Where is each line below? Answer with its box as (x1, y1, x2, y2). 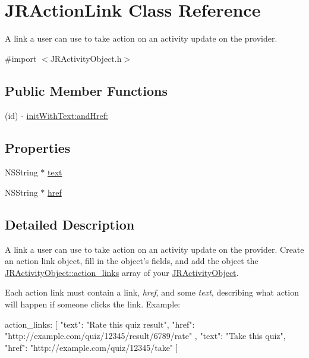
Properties (5, 138, 71, 156)
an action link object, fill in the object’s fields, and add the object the (5, 255, 258, 267)
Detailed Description (5, 215, 135, 233)
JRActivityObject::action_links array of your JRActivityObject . (5, 266, 239, 278)
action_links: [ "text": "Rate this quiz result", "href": (5, 318, 195, 330)
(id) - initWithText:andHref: (5, 109, 108, 121)
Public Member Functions (5, 81, 168, 99)
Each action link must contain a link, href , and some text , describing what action (5, 286, 299, 299)
